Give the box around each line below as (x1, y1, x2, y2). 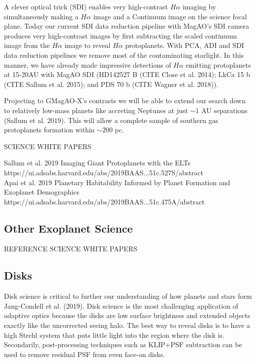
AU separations (201, 105, 248, 115)
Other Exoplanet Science (4, 220, 133, 236)
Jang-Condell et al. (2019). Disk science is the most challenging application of (4, 300, 238, 311)
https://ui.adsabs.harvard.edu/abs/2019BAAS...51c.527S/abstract (4, 167, 203, 177)
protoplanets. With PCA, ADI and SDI (125, 40, 244, 50)
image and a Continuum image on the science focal (93, 11, 247, 21)
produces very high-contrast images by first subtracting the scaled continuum (4, 30, 237, 40)
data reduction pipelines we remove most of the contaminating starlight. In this (4, 49, 244, 60)
